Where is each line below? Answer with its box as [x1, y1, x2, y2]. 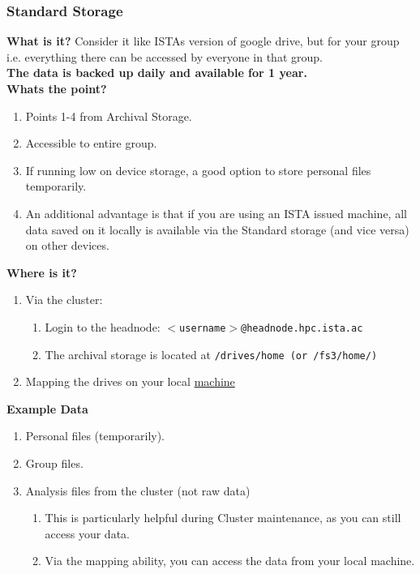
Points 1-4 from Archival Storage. [25, 107, 192, 124]
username [179, 322, 226, 334]
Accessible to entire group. [25, 135, 157, 152]
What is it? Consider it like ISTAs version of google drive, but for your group [6, 32, 400, 49]
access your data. [45, 525, 130, 542]
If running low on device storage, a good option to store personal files [25, 161, 371, 178]
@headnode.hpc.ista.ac [241, 322, 363, 334]
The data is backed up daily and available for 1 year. [6, 64, 307, 81]
